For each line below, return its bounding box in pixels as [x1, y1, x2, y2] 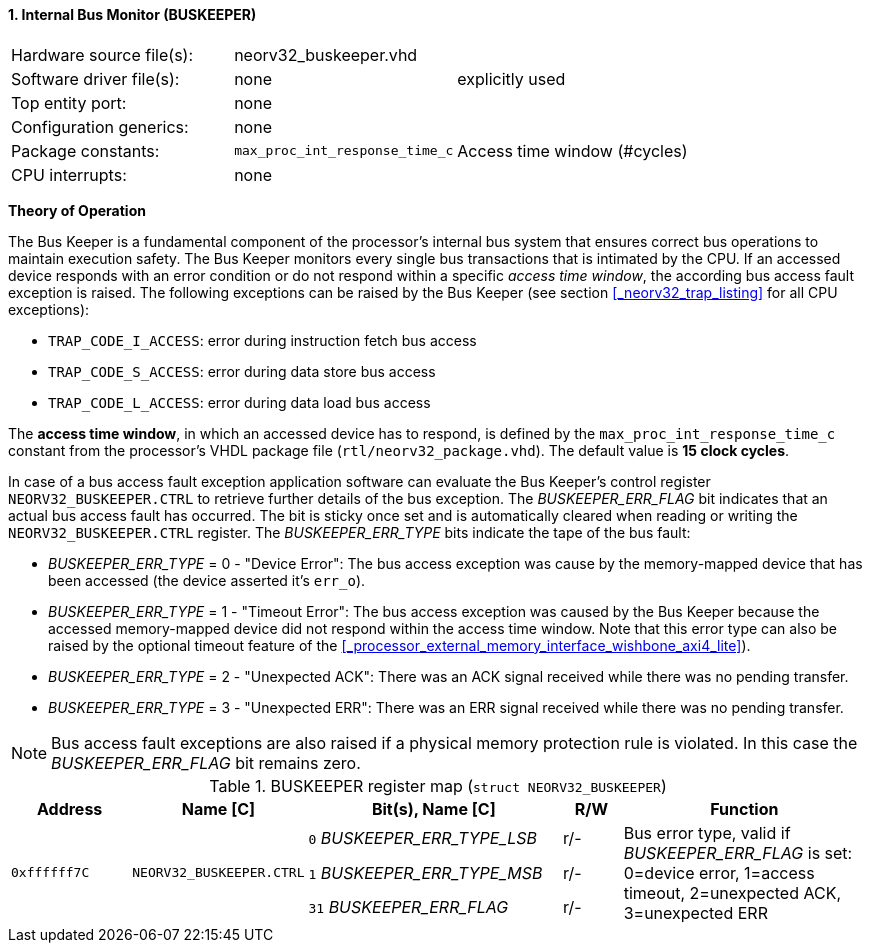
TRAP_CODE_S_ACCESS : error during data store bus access [48, 362, 436, 380]
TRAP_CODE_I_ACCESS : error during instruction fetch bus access [48, 331, 477, 349]
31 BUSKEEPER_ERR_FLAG [308, 897, 509, 918]
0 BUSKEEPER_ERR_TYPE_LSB [308, 827, 537, 848]
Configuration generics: [11, 116, 189, 137]
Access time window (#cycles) [457, 140, 688, 161]
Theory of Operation [8, 201, 146, 219]
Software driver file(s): [11, 68, 180, 89]
